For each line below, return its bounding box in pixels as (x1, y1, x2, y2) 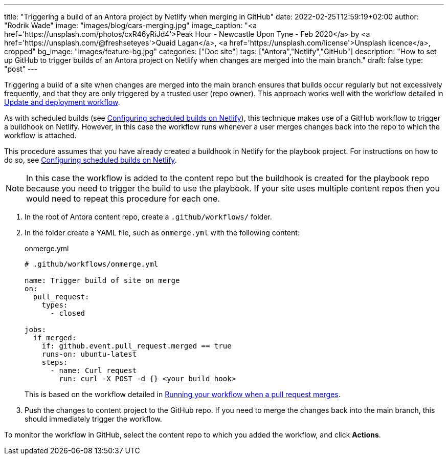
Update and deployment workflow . (4, 98, 120, 106)
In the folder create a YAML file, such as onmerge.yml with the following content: (25, 228, 300, 237)
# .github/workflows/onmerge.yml (25, 260, 159, 268)
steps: (41, 358, 68, 366)
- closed (50, 309, 85, 317)
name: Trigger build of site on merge (25, 276, 180, 285)
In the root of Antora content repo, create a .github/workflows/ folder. (25, 212, 272, 221)
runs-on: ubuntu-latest (41, 350, 137, 358)
